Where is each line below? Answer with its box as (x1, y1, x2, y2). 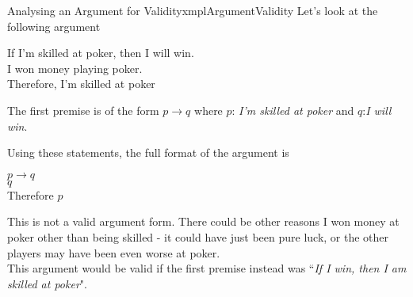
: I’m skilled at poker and (231, 101, 354, 118)
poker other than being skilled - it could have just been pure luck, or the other (7, 228, 389, 245)
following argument (7, 17, 101, 34)
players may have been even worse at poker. (7, 244, 220, 261)
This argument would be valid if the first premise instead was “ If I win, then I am (7, 260, 407, 276)
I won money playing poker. (7, 59, 143, 76)
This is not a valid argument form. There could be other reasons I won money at (7, 213, 400, 230)
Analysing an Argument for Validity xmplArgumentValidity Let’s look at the (7, 2, 378, 18)
